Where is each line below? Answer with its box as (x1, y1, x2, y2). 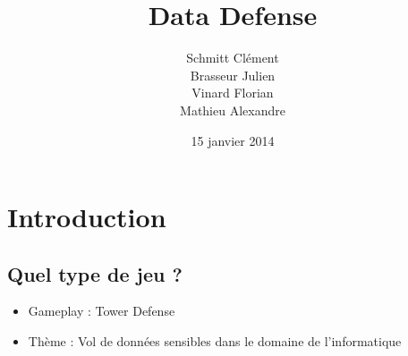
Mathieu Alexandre (180, 100, 285, 119)
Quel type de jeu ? (7, 259, 183, 287)
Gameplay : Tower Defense (28, 301, 175, 320)
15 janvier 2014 (191, 131, 275, 149)
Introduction (7, 199, 166, 235)
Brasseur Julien (190, 65, 276, 84)
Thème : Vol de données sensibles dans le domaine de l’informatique (28, 332, 402, 351)
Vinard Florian (191, 83, 274, 102)
